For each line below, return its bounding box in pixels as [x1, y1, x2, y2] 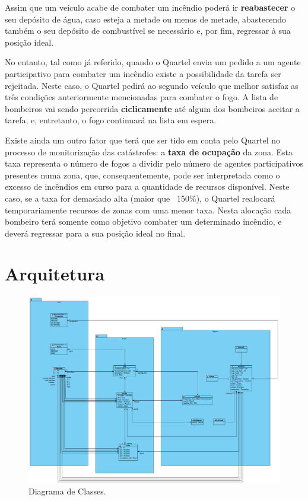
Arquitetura [5, 261, 105, 286]
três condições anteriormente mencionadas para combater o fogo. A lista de [5, 91, 278, 103]
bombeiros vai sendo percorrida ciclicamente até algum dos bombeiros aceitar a [5, 102, 300, 114]
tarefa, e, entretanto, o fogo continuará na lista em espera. [5, 114, 217, 126]
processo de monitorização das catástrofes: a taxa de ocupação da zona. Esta [5, 145, 293, 158]
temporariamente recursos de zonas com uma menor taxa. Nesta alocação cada [5, 203, 291, 216]
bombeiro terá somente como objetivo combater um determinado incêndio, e [5, 215, 282, 228]
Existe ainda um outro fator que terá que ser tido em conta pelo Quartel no [5, 133, 281, 146]
